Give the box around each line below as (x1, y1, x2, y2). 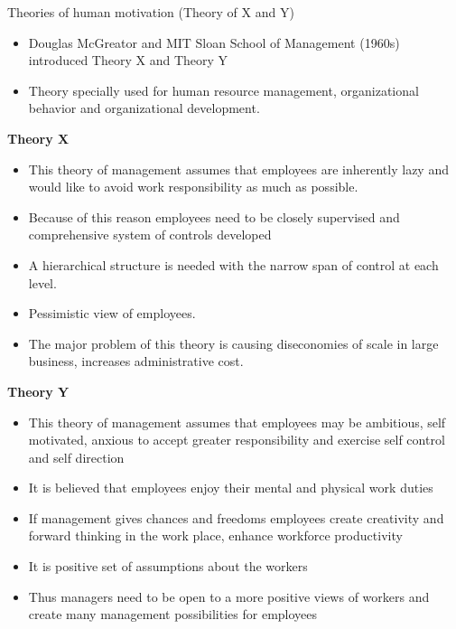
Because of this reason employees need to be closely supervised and (28, 207, 400, 226)
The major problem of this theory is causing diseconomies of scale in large (28, 333, 439, 352)
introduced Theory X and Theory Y (28, 51, 228, 70)
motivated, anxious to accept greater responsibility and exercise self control (28, 430, 445, 449)
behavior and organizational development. (28, 99, 260, 117)
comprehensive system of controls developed (28, 225, 272, 244)
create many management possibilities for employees (28, 605, 318, 624)
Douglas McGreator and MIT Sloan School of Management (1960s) (28, 33, 400, 52)
